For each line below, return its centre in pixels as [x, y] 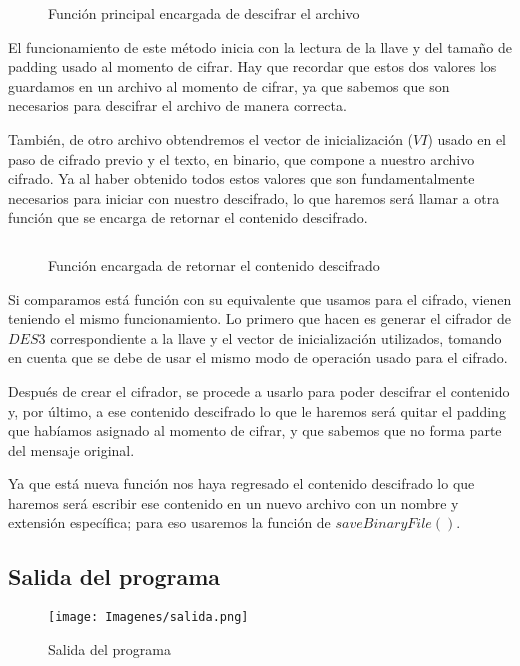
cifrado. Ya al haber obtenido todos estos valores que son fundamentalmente [241, 178]
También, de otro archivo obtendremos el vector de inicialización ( [211, 138]
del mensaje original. [71, 449]
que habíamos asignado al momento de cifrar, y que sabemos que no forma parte [255, 430]
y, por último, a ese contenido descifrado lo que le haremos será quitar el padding [257, 410]
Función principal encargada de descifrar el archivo [204, 13]
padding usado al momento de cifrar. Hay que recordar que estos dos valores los [252, 66]
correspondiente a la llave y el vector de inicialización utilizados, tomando [276, 337]
